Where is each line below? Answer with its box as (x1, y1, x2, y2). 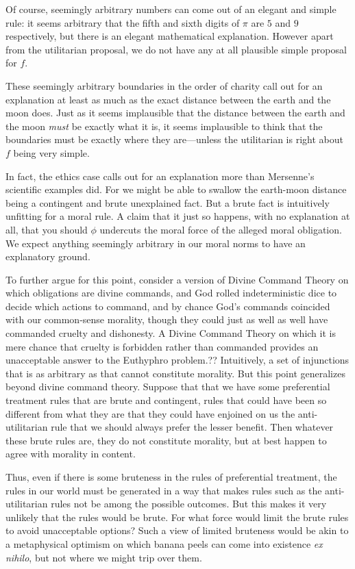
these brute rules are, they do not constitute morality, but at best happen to (5, 433, 327, 447)
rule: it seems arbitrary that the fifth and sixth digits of (5, 15, 240, 29)
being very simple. (13, 145, 90, 160)
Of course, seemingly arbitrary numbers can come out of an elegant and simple (5, 2, 336, 16)
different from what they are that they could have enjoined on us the (5, 406, 295, 420)
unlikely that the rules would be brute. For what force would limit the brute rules (5, 509, 349, 524)
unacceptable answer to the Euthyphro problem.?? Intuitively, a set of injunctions (5, 353, 350, 367)
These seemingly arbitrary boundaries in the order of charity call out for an (5, 78, 323, 92)
